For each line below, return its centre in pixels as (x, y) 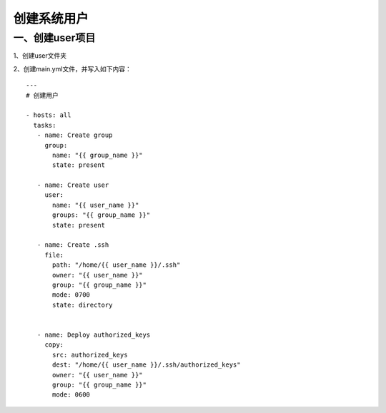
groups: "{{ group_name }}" (102, 215)
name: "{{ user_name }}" (96, 205)
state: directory (83, 305)
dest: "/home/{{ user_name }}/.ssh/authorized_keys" (147, 365)
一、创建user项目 (54, 38)
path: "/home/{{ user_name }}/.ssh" (117, 265)
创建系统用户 (51, 19)
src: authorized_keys (90, 355)
